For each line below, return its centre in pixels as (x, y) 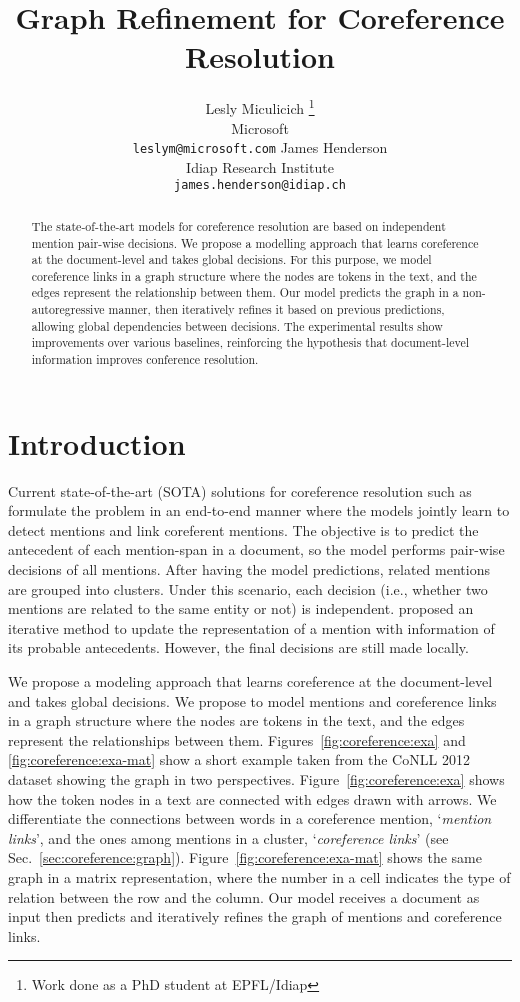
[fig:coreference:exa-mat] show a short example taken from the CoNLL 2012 (239, 759)
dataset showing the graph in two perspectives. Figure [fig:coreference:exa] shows (256, 779)
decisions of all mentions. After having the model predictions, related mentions (249, 569)
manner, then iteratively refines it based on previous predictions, (276, 309)
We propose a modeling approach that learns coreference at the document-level (250, 681)
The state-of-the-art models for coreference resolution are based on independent (238, 225)
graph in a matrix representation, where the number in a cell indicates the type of (259, 876)
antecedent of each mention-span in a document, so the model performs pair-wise (256, 549)
